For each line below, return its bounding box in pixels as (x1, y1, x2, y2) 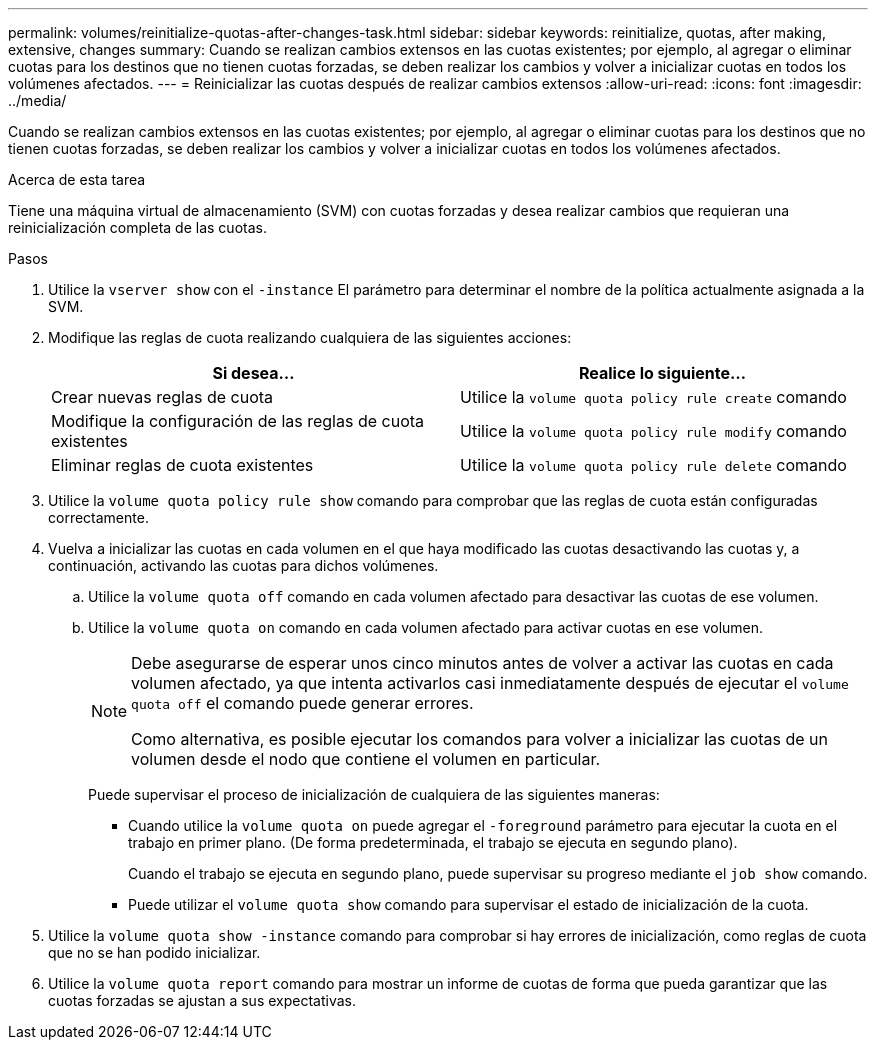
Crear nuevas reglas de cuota (51, 387, 274, 407)
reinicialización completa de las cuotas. (8, 219, 267, 236)
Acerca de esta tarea (8, 171, 146, 188)
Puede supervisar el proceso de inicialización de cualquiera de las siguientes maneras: (88, 786, 660, 803)
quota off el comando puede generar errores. (131, 693, 474, 713)
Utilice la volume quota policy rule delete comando (460, 455, 847, 475)
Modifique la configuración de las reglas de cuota (51, 411, 425, 431)
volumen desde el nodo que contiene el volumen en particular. (131, 749, 601, 769)
